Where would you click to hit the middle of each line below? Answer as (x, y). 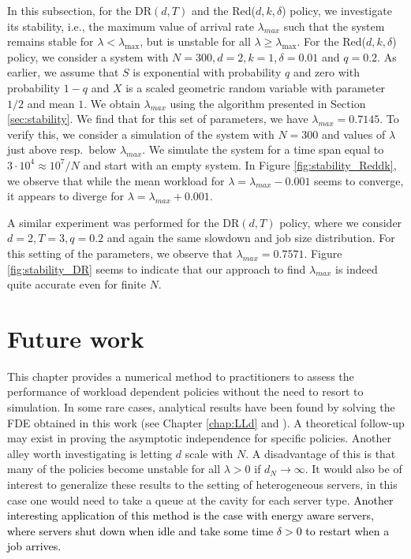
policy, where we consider (341, 222)
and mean (51, 103)
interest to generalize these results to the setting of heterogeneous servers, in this (202, 484)
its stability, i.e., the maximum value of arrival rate (131, 26)
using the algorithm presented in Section (268, 103)
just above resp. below (62, 149)
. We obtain (112, 103)
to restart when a (347, 530)
